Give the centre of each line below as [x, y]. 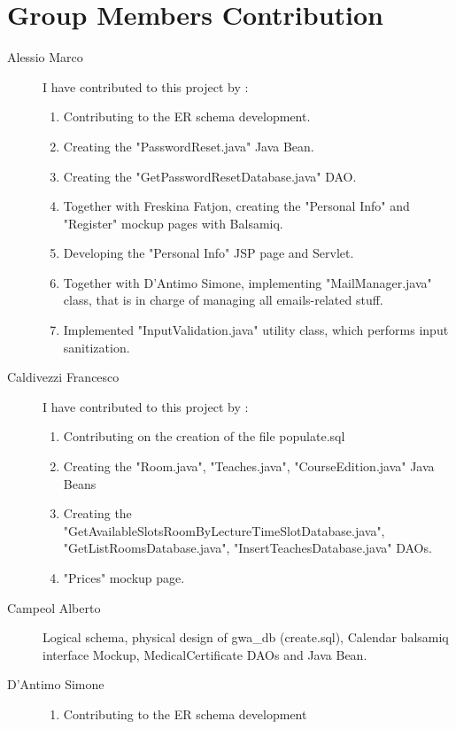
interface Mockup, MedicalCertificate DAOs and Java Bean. [205, 654]
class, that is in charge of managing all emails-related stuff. [223, 300]
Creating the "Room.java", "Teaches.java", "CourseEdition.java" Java [249, 466]
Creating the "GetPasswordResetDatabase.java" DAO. [210, 176]
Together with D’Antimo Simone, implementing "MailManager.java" [247, 282]
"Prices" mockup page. [124, 578]
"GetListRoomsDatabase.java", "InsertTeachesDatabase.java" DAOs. [247, 548]
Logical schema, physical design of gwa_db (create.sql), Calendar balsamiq [246, 637]
